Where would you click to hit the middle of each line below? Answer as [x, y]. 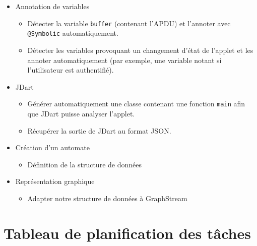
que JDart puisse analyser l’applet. [81, 113]
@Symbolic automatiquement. [73, 33]
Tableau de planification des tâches [127, 233]
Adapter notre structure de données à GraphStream [107, 198]
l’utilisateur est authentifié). [71, 70]
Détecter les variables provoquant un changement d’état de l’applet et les [140, 50]
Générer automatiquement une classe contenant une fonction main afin [136, 104]
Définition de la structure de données [84, 164]
